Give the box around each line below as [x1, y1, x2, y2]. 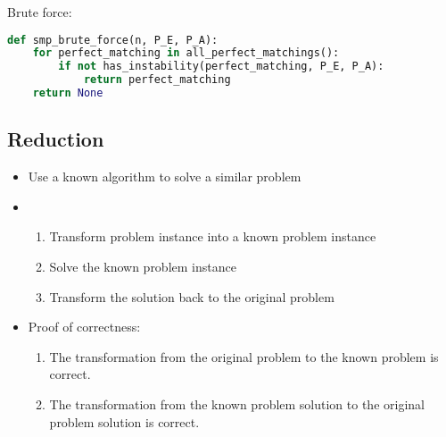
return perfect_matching [83, 73, 231, 87]
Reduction [7, 125, 104, 153]
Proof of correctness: [28, 317, 141, 336]
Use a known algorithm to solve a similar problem [28, 167, 301, 186]
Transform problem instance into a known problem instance [49, 227, 376, 246]
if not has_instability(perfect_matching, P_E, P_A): [58, 60, 384, 73]
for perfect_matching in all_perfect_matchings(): [32, 46, 340, 60]
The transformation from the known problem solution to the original [49, 394, 425, 413]
